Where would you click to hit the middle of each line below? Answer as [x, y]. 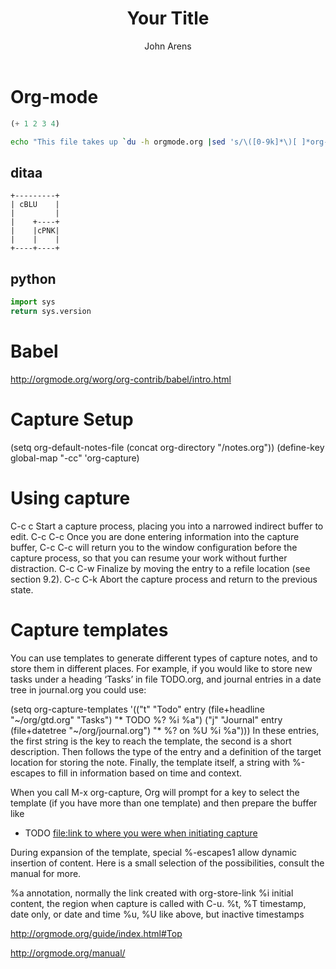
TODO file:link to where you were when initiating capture [141, 833]
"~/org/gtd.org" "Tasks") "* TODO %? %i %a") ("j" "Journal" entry [146, 719]
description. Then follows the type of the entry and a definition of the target [166, 751]
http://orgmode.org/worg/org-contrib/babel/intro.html [121, 379]
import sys [33, 302]
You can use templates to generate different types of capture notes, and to [164, 658]
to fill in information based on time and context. [144, 773]
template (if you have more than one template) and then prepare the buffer [164, 803]
